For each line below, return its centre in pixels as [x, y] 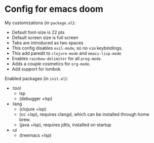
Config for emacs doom [54, 9]
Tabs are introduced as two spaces [47, 42]
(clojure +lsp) [33, 109]
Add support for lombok [36, 69]
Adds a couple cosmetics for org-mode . [51, 64]
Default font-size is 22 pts [38, 32]
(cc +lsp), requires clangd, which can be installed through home [84, 114]
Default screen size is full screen [45, 37]
